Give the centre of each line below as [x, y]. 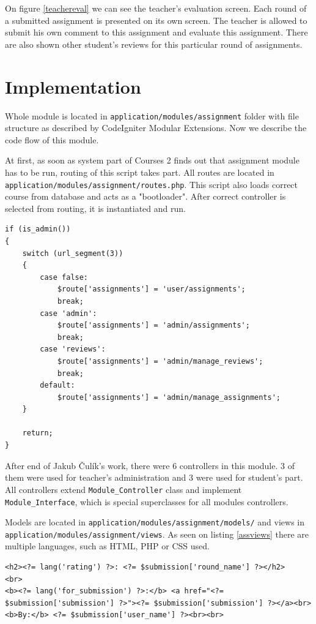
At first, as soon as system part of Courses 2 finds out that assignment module [152, 160]
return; [38, 433]
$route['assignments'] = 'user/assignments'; [151, 289]
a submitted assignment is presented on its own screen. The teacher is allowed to [156, 20]
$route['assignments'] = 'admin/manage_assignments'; [169, 397]
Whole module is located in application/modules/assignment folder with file [152, 115]
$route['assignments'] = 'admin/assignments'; [153, 325]
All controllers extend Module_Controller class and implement [123, 489]
